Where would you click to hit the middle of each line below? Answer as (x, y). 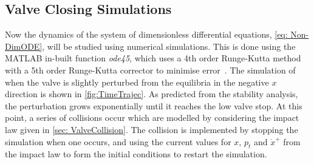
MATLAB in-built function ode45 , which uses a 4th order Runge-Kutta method (153, 58)
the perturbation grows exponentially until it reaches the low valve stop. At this (154, 105)
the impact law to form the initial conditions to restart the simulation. (136, 154)
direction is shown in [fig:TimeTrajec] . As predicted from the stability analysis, (152, 94)
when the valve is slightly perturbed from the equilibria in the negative (137, 82)
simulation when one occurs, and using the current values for (118, 141)
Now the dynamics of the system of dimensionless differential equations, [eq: (146, 34)
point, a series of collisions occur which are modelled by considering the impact (152, 118)
